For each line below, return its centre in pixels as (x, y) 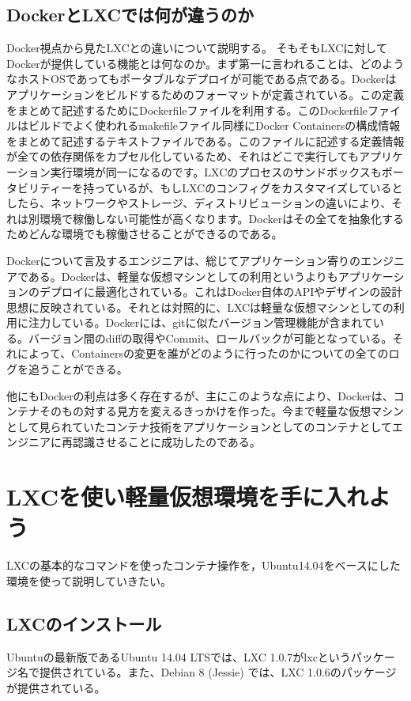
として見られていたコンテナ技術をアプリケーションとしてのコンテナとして (200, 426)
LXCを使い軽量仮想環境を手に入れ (188, 496)
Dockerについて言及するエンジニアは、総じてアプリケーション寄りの (183, 260)
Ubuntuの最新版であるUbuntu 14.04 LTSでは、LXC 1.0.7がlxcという (179, 656)
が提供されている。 (56, 687)
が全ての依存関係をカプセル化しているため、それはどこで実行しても (183, 156)
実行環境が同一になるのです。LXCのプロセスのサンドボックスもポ (221, 171)
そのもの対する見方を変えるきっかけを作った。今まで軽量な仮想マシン (222, 411)
